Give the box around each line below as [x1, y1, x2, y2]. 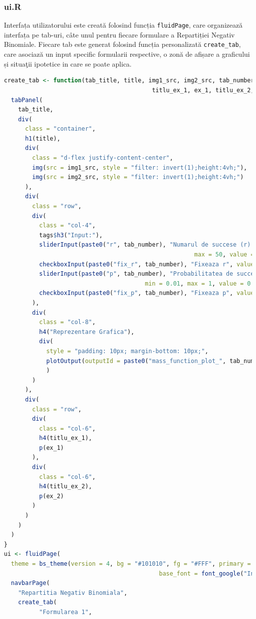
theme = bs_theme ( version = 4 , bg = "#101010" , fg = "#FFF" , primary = [11, 560, 251, 567]
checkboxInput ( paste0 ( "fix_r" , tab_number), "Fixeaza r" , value [39, 260, 255, 268]
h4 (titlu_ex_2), [39, 483, 92, 490]
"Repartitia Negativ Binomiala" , [18, 589, 128, 596]
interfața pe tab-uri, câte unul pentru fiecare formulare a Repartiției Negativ [4, 29, 235, 39]
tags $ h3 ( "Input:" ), [39, 231, 103, 239]
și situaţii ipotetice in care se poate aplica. [4, 58, 132, 69]
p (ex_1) [39, 444, 64, 451]
